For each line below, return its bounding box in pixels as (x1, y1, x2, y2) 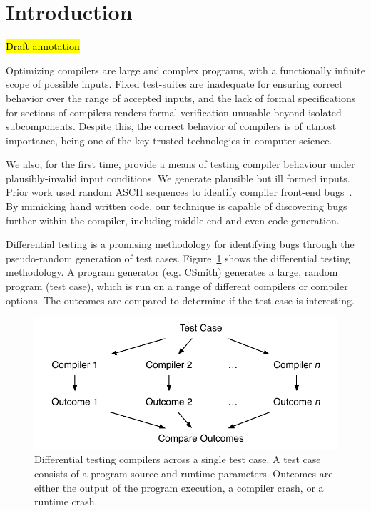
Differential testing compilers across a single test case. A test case (34, 452, 321, 467)
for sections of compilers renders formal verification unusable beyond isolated (6, 104, 342, 119)
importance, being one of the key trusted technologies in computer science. (6, 132, 332, 147)
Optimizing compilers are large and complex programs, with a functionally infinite (6, 62, 365, 77)
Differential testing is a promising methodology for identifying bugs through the (6, 237, 355, 252)
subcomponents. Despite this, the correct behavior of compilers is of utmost (6, 119, 337, 134)
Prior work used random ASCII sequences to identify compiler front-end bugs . (6, 184, 352, 199)
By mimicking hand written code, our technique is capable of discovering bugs (6, 199, 347, 214)
